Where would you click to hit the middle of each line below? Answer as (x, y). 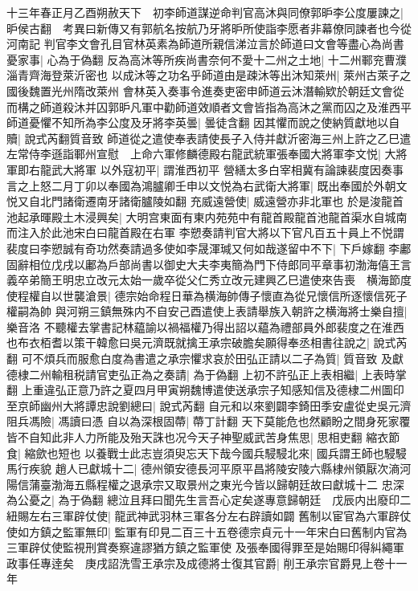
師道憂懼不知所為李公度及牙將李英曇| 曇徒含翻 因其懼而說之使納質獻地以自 (203, 122)
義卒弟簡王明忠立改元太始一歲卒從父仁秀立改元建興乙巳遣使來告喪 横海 (198, 280)
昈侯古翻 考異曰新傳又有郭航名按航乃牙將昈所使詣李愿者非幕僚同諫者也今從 (209, 28)
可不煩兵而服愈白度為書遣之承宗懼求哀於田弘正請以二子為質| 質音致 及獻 (212, 359)
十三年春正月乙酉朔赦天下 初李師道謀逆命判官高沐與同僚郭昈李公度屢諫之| (205, 12)
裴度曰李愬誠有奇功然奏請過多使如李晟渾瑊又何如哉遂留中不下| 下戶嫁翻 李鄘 (209, 248)
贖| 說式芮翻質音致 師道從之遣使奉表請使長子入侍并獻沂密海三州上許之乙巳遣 (209, 138)
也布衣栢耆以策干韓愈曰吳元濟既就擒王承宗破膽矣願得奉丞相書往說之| (188, 342)
